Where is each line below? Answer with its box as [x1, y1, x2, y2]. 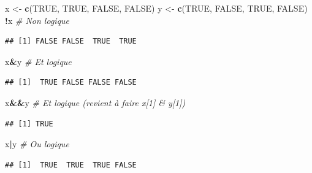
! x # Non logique [5, 13, 70, 26]
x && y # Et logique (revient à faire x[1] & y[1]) [5, 96, 186, 109]
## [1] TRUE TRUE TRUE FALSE [5, 160, 137, 169]
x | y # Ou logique [5, 137, 69, 150]
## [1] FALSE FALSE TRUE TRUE [5, 37, 137, 46]
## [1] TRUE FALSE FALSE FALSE [5, 78, 137, 87]
